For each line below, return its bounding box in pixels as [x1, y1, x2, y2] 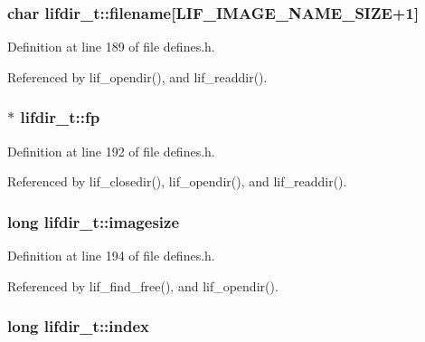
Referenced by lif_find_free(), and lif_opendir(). [7, 276, 279, 295]
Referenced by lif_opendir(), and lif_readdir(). [7, 67, 268, 86]
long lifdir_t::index [7, 315, 150, 337]
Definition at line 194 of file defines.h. [7, 246, 215, 265]
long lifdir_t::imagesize [7, 210, 180, 233]
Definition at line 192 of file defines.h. [7, 141, 215, 160]
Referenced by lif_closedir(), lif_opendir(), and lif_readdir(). [7, 172, 347, 191]
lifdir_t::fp [20, 106, 100, 128]
